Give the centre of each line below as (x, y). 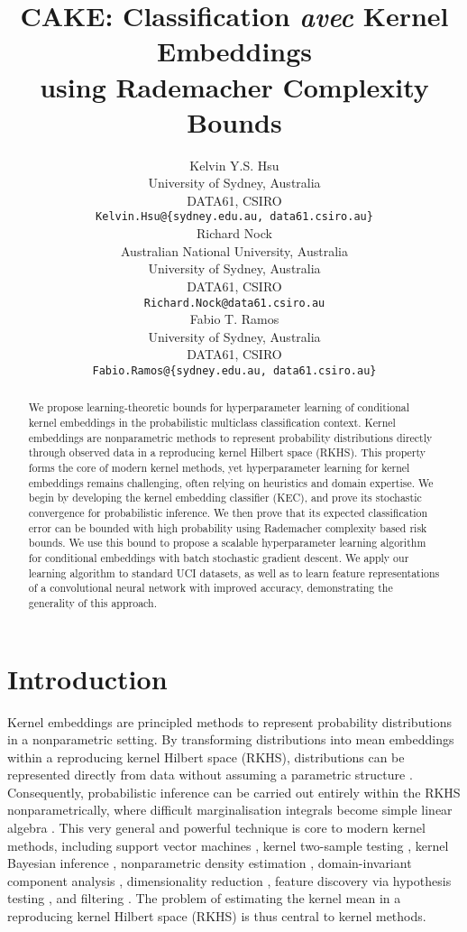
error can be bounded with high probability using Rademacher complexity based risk (228, 527)
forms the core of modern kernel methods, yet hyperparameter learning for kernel (219, 468)
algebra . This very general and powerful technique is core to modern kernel (216, 828)
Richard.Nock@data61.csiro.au (234, 303)
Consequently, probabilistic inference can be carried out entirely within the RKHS (234, 792)
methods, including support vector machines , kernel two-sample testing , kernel (228, 845)
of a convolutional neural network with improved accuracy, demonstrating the (211, 588)
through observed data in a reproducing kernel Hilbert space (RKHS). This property (227, 452)
